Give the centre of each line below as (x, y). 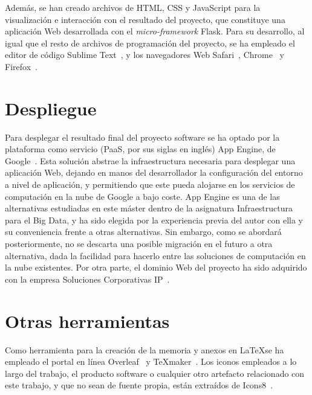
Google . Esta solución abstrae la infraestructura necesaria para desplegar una (150, 160)
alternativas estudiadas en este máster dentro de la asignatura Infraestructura (149, 208)
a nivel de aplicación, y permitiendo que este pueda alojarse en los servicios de (150, 185)
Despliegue (51, 108)
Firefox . (21, 66)
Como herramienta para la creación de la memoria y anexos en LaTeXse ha (145, 349)
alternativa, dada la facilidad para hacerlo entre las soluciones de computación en (155, 255)
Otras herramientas (87, 320)
